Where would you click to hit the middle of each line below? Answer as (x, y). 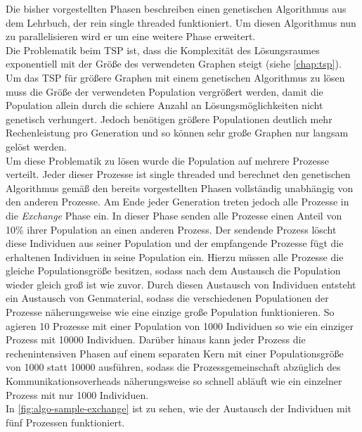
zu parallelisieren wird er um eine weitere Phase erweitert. (131, 36)
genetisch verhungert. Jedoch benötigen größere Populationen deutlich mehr (169, 119)
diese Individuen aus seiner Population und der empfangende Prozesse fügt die (175, 243)
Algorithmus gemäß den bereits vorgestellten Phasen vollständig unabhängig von (180, 188)
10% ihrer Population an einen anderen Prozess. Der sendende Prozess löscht (171, 229)
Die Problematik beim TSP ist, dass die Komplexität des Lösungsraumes (163, 50)
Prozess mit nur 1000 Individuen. (77, 394)
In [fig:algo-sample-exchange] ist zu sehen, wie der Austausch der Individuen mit (179, 408)
